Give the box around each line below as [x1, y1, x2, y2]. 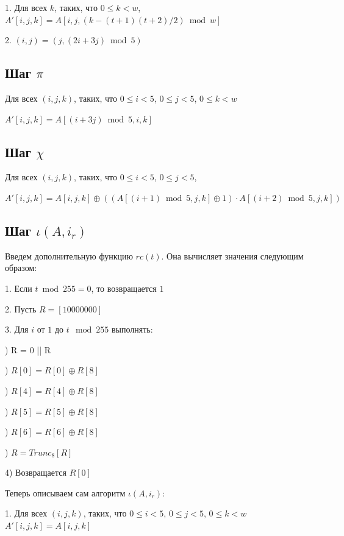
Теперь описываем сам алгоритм [5, 486, 126, 499]
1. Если [5, 281, 32, 294]
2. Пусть [5, 302, 37, 315]
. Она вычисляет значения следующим [161, 249, 304, 262]
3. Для [5, 323, 29, 336]
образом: [5, 261, 37, 274]
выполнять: [111, 323, 153, 336]
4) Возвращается [5, 466, 66, 479]
